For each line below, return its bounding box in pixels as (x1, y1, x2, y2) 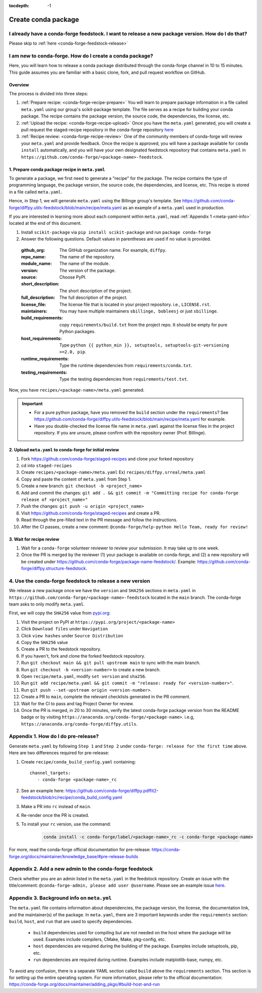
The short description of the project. (59, 288, 132, 294)
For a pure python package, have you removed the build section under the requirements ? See (34, 410, 229, 415)
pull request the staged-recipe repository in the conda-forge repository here (21, 127, 174, 133)
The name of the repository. (59, 254, 115, 260)
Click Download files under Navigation (21, 626, 108, 632)
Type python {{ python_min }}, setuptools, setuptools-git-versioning (59, 342, 229, 348)
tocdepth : (9, 3, 30, 8)
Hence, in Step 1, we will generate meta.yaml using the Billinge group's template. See (9, 198, 181, 204)
